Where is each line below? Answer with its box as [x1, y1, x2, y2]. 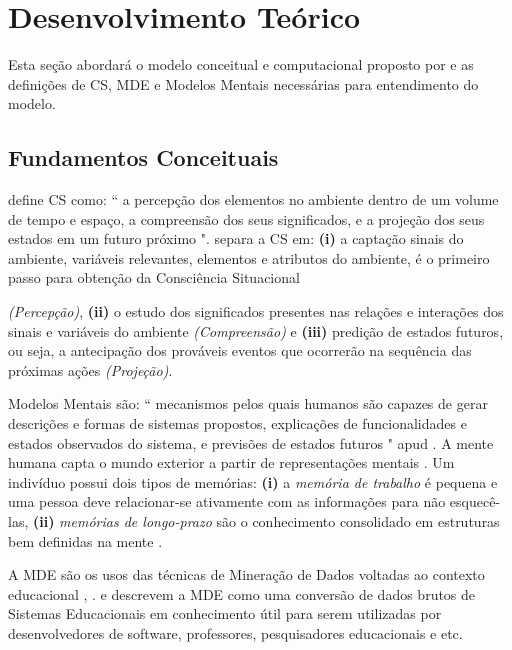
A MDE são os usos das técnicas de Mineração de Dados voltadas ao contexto [8, 564, 485, 585]
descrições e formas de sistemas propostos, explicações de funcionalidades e [8, 413, 467, 434]
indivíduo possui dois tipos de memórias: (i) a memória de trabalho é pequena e [8, 471, 498, 492]
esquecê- [449, 491, 501, 512]
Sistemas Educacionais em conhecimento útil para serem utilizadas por [8, 603, 442, 624]
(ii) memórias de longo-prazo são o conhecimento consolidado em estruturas [32, 511, 500, 532]
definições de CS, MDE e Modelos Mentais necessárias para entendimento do [8, 73, 479, 94]
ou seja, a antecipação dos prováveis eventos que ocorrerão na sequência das [8, 340, 472, 361]
